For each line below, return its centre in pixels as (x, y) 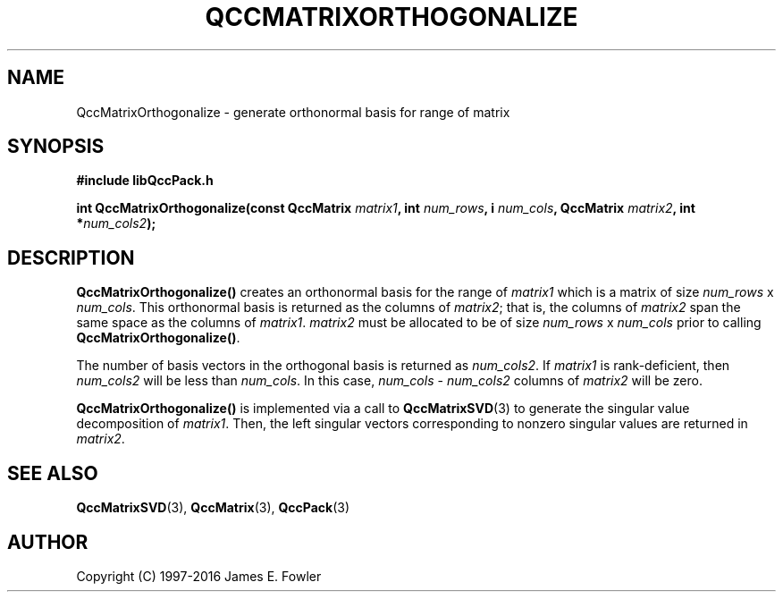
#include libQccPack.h (145, 181)
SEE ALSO (53, 473)
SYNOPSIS (56, 147)
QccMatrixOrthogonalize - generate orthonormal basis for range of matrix (293, 112)
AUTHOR (48, 542)
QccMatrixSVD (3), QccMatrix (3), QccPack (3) (213, 508)
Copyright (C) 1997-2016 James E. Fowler (199, 576)
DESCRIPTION (71, 257)
